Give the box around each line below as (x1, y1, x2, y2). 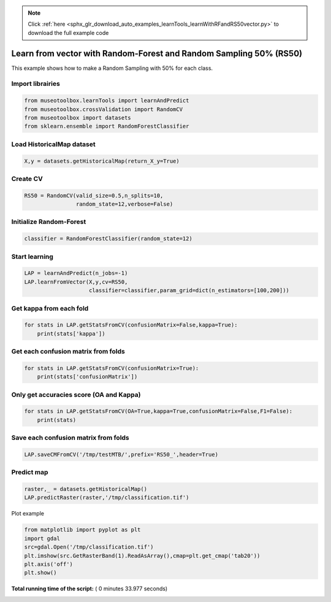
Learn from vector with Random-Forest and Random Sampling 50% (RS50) (11, 48, 303, 58)
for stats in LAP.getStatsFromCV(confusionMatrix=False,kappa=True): (24, 322, 238, 328)
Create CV (11, 174, 43, 183)
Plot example (11, 510, 44, 517)
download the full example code (28, 29, 109, 36)
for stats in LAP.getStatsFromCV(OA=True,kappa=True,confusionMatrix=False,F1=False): (24, 408, 293, 415)
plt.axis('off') (24, 560, 74, 568)
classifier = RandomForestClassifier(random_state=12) (24, 235, 192, 242)
